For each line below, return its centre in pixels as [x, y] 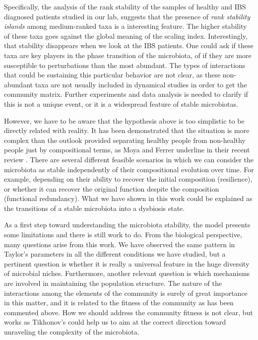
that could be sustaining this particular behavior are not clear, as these [112, 75]
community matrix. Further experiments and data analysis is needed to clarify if [126, 94]
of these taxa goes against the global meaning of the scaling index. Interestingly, [126, 35]
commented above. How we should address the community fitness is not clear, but [129, 312]
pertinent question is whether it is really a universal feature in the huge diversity [127, 263]
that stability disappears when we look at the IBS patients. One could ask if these [129, 45]
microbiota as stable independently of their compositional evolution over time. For [129, 169]
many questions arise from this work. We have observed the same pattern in [120, 244]
